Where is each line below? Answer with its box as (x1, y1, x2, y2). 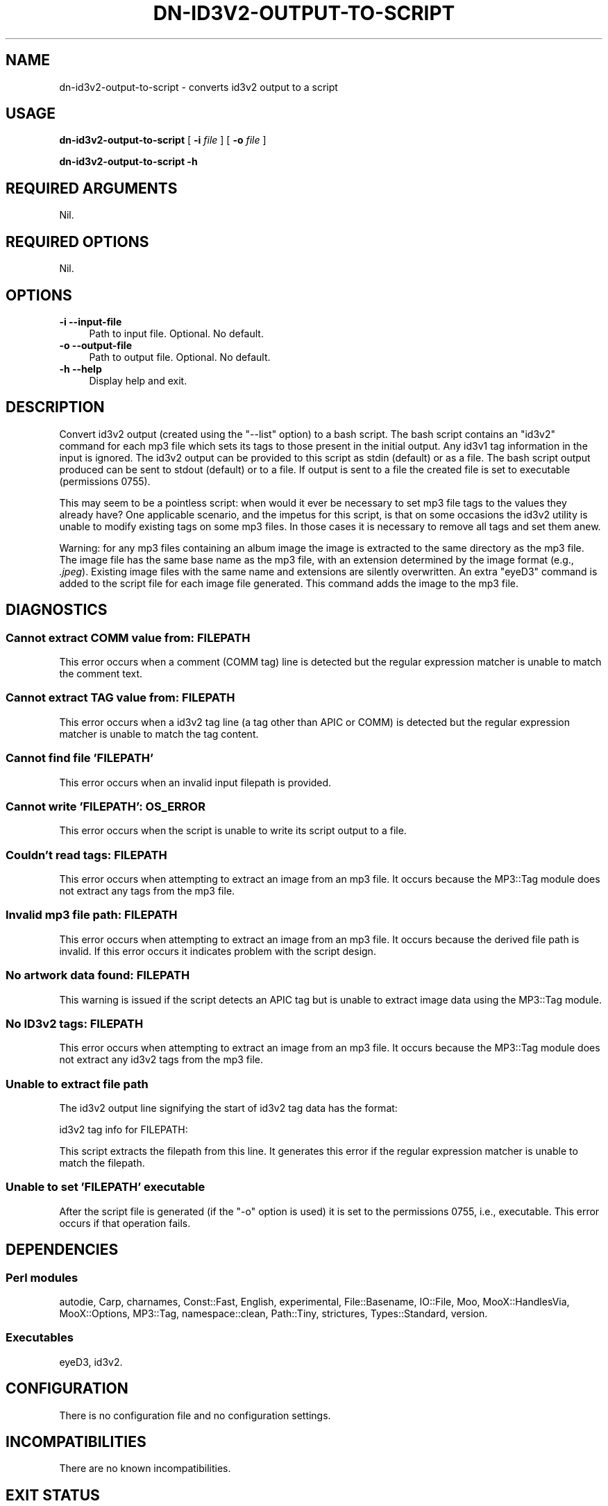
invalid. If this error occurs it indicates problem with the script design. (59, 945, 376, 957)
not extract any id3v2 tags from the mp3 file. (59, 1054, 264, 1066)
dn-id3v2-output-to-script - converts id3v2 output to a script (59, 81, 338, 93)
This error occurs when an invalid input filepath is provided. (59, 776, 332, 788)
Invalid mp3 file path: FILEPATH (6, 908, 178, 922)
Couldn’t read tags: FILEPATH (6, 847, 167, 862)
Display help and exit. (89, 374, 187, 387)
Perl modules (6, 1270, 78, 1285)
